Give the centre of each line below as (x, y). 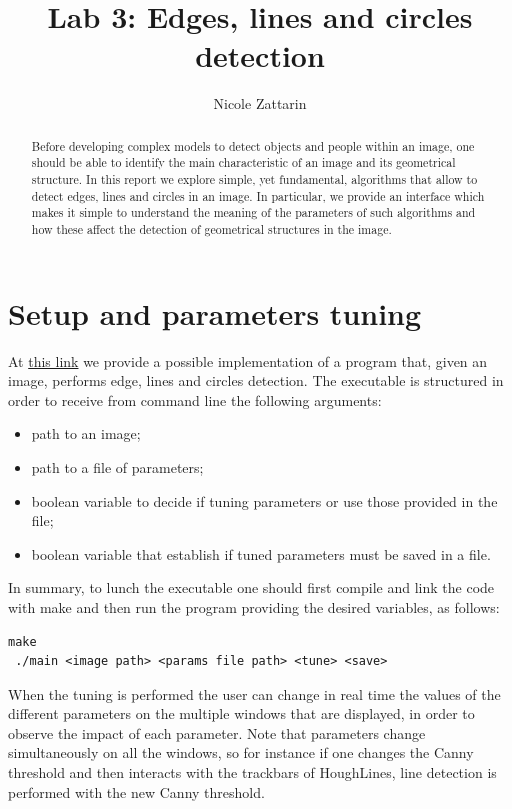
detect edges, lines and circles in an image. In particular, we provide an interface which (258, 195)
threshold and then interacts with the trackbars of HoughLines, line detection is (252, 772)
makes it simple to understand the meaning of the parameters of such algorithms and (253, 212)
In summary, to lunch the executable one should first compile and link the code (251, 587)
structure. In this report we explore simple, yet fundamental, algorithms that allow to (254, 179)
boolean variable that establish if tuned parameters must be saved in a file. (261, 553)
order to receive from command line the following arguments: (195, 399)
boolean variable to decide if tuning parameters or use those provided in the (264, 500)
